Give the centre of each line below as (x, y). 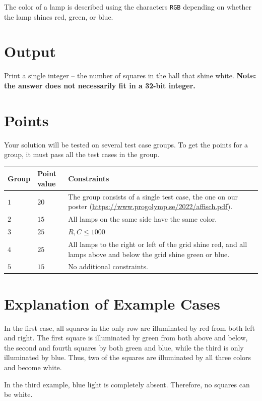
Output (30, 51)
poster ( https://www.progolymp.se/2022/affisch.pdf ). (150, 206)
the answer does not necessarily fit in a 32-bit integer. (100, 85)
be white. (18, 394)
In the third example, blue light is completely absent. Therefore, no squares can (127, 384)
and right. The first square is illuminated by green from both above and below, (126, 338)
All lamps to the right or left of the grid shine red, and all (158, 244)
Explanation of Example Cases (112, 303)
